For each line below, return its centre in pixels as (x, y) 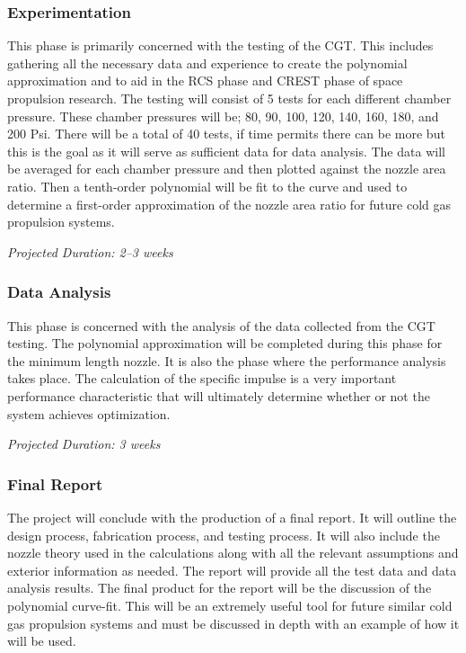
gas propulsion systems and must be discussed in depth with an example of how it (233, 623)
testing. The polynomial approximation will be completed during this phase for (225, 343)
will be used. (42, 641)
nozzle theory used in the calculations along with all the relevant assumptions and (233, 553)
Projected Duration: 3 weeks (84, 444)
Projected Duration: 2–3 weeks (90, 251)
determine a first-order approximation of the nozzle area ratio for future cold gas (229, 204)
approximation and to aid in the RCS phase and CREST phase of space (205, 81)
